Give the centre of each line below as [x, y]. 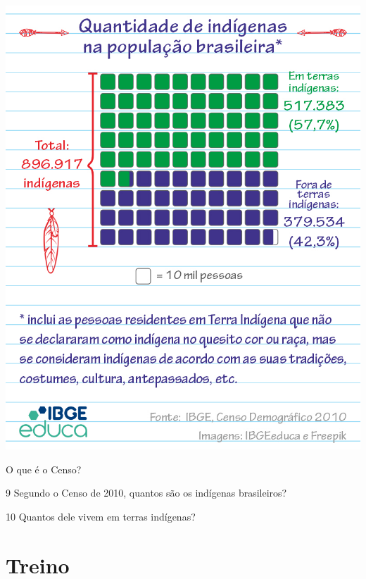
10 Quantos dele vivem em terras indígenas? [101, 516]
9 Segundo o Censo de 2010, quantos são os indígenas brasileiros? [146, 493]
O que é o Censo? [44, 469]
